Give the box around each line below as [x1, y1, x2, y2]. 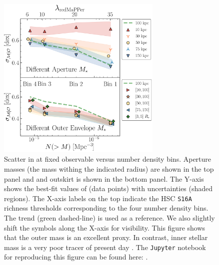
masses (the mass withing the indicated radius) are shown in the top [4, 163, 214, 174]
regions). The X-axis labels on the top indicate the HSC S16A [4, 193, 192, 203]
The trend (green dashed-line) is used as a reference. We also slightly [4, 213, 215, 223]
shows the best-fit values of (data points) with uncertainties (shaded [4, 183, 213, 194]
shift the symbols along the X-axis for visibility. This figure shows [4, 222, 205, 233]
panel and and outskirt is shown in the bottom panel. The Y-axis [4, 173, 204, 184]
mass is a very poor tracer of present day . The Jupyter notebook [4, 242, 206, 252]
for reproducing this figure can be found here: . [4, 252, 148, 262]
